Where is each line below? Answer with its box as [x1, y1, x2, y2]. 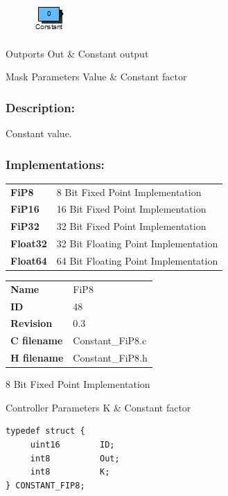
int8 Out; [30, 453, 120, 463]
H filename [10, 351, 64, 365]
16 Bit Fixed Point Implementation [56, 202, 207, 216]
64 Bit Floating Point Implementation [56, 253, 218, 267]
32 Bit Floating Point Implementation [56, 236, 218, 251]
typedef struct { [6, 426, 85, 436]
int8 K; [30, 467, 110, 477]
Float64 [10, 253, 47, 267]
